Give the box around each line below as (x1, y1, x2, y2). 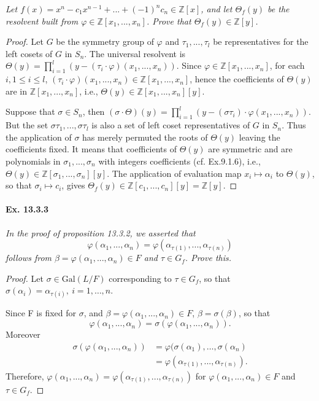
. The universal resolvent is (84, 47, 186, 60)
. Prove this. (185, 251, 232, 264)
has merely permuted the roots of (82, 130, 208, 143)
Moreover (6, 328, 40, 341)
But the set (6, 119, 48, 131)
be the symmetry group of (56, 35, 154, 48)
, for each (269, 59, 305, 72)
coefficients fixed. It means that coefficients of (6, 142, 177, 155)
